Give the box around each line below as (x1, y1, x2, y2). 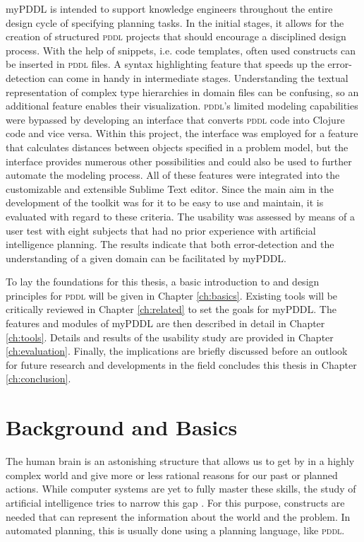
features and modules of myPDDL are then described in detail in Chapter (6, 316, 325, 331)
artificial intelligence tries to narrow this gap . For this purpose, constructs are (6, 495, 345, 509)
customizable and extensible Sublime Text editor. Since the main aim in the (6, 181, 334, 196)
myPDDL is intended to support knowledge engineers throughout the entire (6, 1, 333, 16)
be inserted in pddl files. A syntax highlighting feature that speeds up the (6, 57, 324, 71)
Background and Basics (6, 413, 238, 442)
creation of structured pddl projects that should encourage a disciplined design (6, 29, 346, 44)
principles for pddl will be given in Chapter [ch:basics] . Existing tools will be (6, 288, 338, 302)
